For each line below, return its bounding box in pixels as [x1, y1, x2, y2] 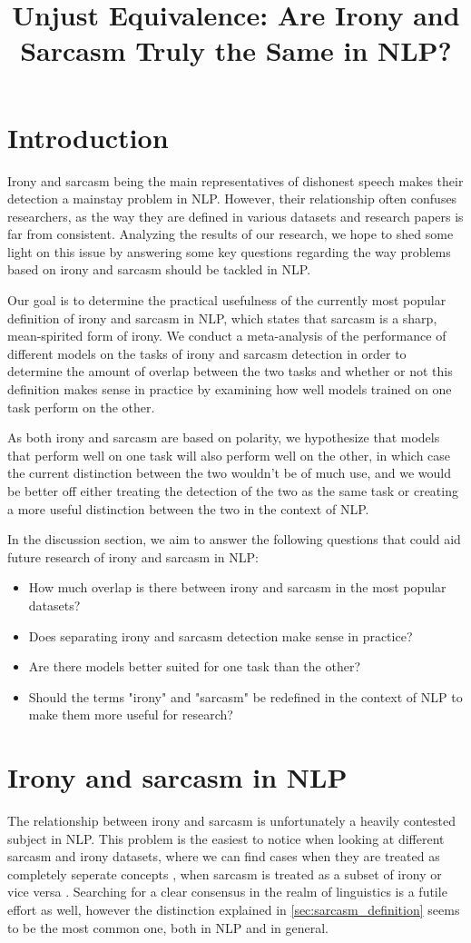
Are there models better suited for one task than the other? [28, 657, 360, 676]
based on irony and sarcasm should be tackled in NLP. [7, 260, 311, 279]
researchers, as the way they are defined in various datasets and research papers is [7, 206, 464, 225]
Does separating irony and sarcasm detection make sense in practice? [28, 626, 413, 645]
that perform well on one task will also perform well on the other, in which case [7, 445, 451, 464]
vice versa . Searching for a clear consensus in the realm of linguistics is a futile [7, 882, 447, 901]
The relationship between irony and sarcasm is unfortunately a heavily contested [7, 811, 456, 830]
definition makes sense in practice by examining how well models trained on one [7, 380, 452, 399]
